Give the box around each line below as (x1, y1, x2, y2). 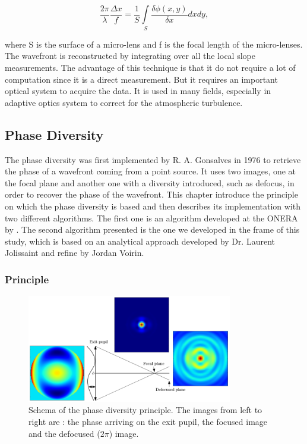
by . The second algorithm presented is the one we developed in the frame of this (5, 223, 300, 236)
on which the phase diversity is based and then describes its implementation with (5, 199, 300, 212)
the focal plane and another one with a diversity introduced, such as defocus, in (5, 176, 295, 189)
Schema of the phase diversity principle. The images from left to (29, 404, 262, 416)
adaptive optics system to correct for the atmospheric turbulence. (5, 96, 243, 108)
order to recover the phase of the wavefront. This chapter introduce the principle (5, 188, 298, 201)
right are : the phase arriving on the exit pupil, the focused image (29, 415, 268, 428)
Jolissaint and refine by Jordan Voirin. (5, 246, 144, 259)
